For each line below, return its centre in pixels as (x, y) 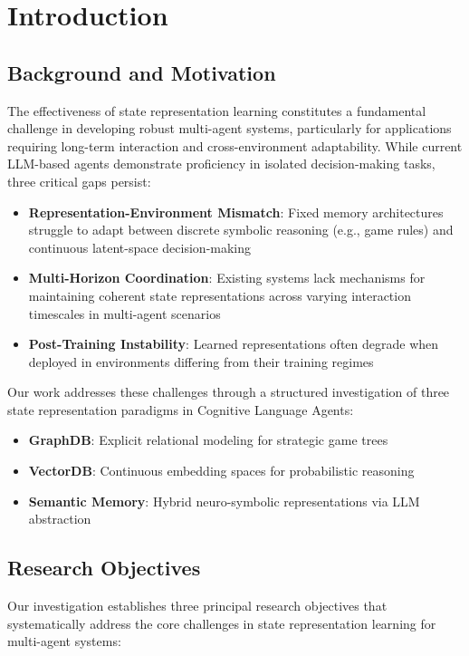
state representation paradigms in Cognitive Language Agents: (181, 409)
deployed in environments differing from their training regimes (201, 361)
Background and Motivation (142, 72)
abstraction (60, 519)
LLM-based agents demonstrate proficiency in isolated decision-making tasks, (221, 164)
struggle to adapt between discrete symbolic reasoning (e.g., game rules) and (241, 230)
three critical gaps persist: (79, 181)
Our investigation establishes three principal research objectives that (197, 606)
